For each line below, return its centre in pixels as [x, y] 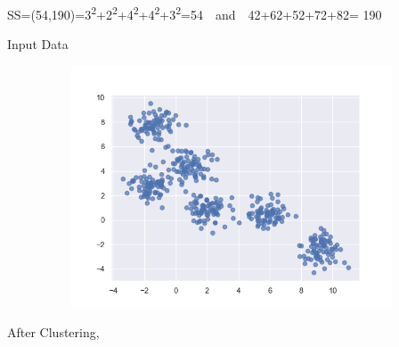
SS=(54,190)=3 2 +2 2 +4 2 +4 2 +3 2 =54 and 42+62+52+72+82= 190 [195, 13]
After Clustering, [53, 332]
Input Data [38, 44]
